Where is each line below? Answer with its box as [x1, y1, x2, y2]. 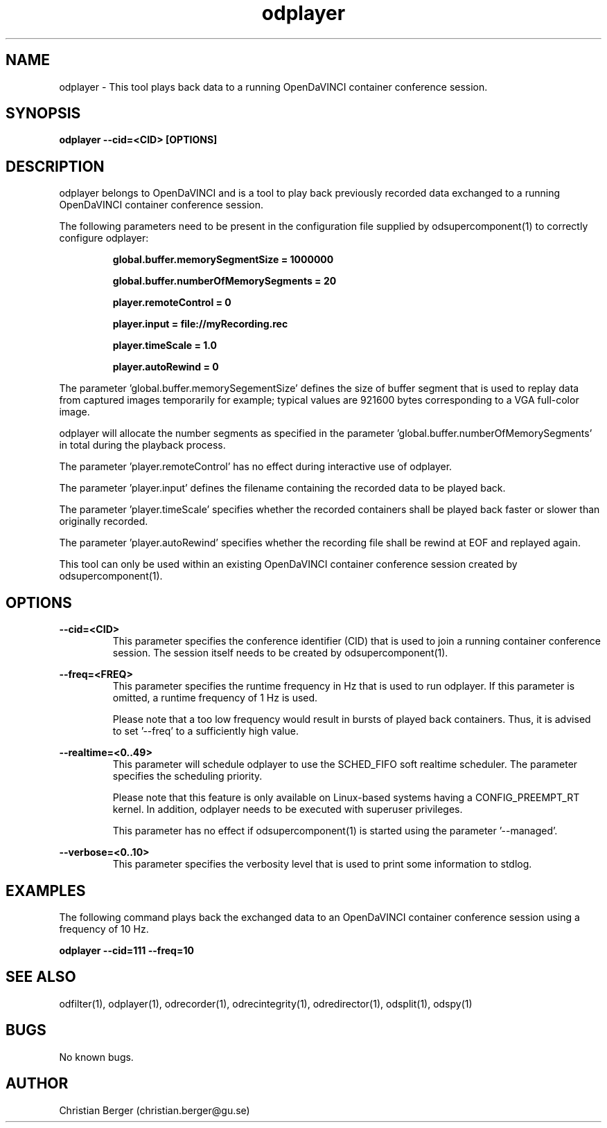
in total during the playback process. [59, 439, 226, 451]
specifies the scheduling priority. [112, 770, 263, 782]
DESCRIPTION [6, 157, 105, 175]
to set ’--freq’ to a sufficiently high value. [112, 725, 299, 737]
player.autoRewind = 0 [112, 361, 219, 373]
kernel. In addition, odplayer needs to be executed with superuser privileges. [112, 803, 463, 816]
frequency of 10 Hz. [59, 922, 149, 935]
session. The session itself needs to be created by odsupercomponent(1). [112, 647, 448, 659]
